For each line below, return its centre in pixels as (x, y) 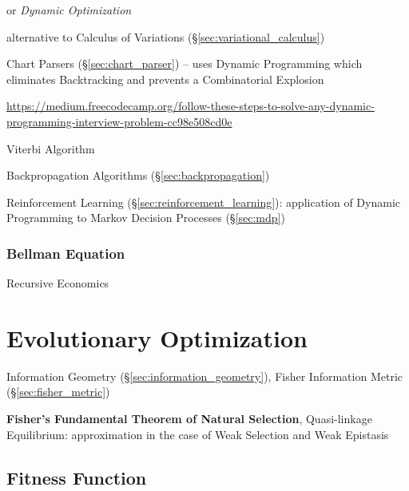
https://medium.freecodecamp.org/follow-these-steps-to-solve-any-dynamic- (191, 106)
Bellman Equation (66, 253)
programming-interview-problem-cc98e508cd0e (119, 121)
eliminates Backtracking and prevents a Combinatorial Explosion (165, 79)
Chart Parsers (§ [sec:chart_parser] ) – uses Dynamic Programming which (185, 63)
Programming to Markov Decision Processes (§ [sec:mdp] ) (146, 218)
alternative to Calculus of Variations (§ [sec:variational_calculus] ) (166, 36)
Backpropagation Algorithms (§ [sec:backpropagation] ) (138, 175)
